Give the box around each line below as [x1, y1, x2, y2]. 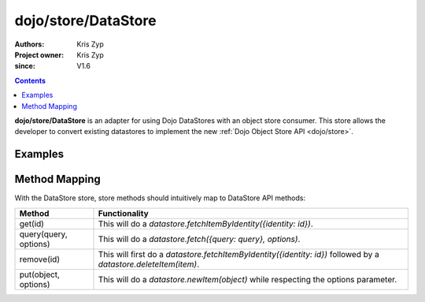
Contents [14, 76, 46, 85]
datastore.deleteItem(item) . [98, 259, 200, 270]
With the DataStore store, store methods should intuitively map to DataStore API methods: [14, 193, 306, 203]
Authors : [14, 39, 45, 49]
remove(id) [19, 253, 61, 264]
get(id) [19, 218, 45, 229]
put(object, [19, 269, 61, 280]
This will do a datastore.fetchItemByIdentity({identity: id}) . [98, 218, 314, 229]
